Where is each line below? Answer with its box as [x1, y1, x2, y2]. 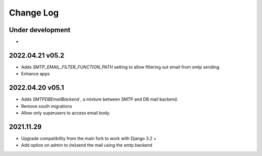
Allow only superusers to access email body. [21, 110, 111, 116]
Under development [9, 26, 71, 34]
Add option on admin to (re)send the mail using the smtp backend [21, 142, 152, 148]
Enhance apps [21, 71, 50, 77]
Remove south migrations [21, 103, 72, 109]
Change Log [9, 7, 59, 18]
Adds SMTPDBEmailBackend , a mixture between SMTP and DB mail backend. [21, 96, 178, 102]
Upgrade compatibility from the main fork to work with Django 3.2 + [21, 135, 157, 141]
